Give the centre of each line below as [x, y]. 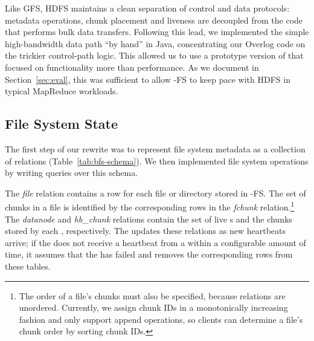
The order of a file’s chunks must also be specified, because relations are [152, 295]
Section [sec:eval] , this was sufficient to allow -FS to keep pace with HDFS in [148, 79]
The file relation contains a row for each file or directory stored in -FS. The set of [155, 193]
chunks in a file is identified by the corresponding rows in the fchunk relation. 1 [150, 206]
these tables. [28, 266]
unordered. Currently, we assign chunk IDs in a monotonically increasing [153, 307]
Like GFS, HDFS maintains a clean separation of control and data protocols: [147, 8]
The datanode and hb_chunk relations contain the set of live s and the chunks [149, 219]
